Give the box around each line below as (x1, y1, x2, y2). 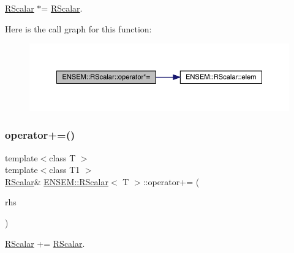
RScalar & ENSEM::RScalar (5, 175, 108, 188)
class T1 (49, 163, 80, 176)
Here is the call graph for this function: (5, 22, 152, 35)
